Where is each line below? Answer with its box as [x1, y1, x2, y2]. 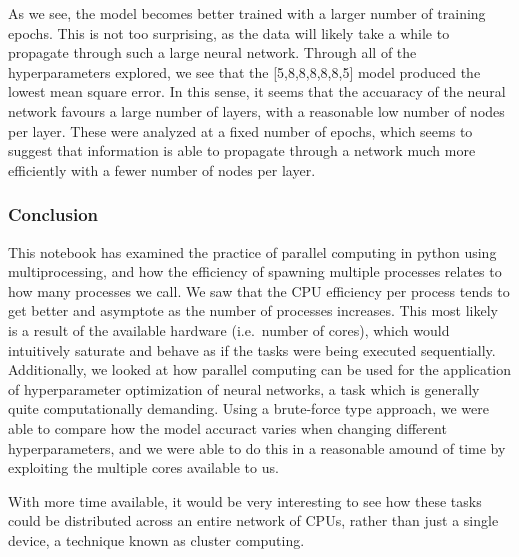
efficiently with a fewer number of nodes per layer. [8, 159, 316, 180]
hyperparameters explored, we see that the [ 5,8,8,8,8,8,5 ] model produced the [8, 61, 481, 82]
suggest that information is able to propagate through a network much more [8, 140, 476, 161]
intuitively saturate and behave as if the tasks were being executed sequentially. [8, 339, 496, 360]
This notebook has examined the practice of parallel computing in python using [8, 241, 497, 262]
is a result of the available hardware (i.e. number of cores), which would [8, 319, 450, 340]
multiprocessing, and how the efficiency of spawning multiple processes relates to [8, 261, 502, 282]
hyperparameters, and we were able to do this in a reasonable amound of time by [8, 437, 506, 458]
